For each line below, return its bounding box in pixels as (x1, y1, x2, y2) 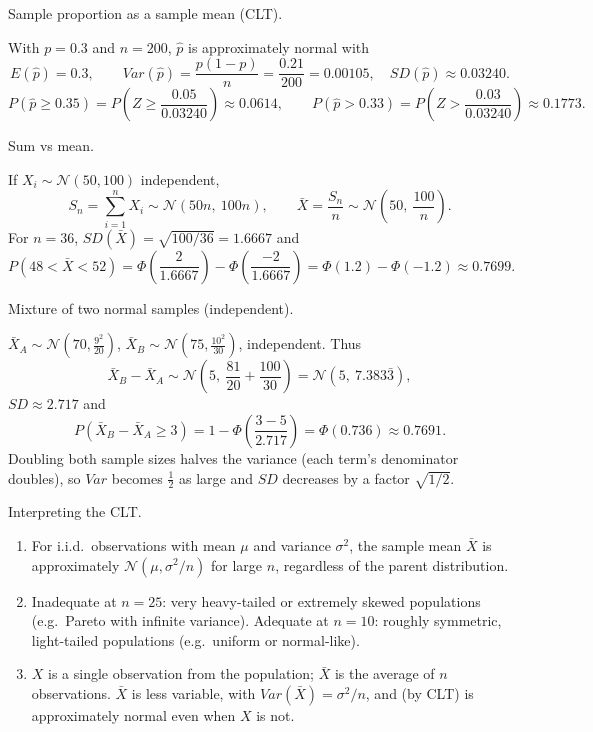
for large (211, 554, 263, 575)
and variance (253, 534, 331, 555)
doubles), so (8, 467, 81, 488)
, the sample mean (349, 534, 462, 555)
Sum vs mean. (8, 135, 95, 156)
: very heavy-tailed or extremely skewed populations (162, 590, 481, 611)
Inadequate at (31, 590, 117, 611)
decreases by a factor (282, 467, 410, 488)
